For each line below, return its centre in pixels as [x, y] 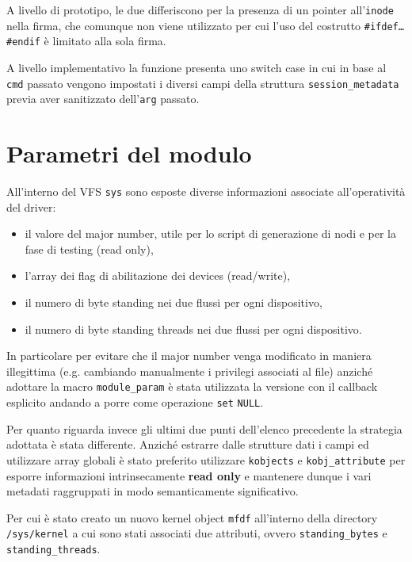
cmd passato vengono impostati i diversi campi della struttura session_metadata [203, 83]
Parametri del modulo [129, 153]
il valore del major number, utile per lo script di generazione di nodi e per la [210, 233]
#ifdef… [384, 27]
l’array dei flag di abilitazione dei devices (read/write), [158, 275]
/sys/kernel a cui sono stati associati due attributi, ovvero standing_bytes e [197, 533]
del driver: [31, 206]
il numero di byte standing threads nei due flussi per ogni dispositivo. [193, 329]
